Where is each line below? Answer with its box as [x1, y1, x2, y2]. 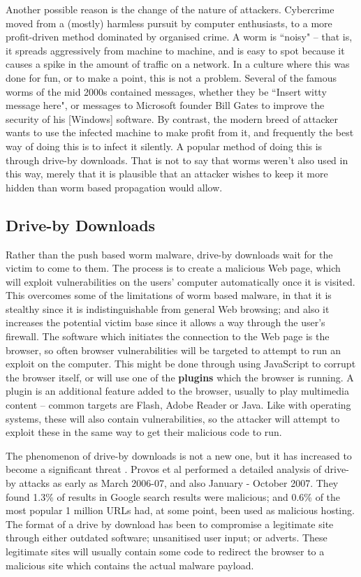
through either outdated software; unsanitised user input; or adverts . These [6, 530, 327, 545]
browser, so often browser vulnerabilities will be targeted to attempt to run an [6, 342, 341, 357]
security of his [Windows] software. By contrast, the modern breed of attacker [6, 111, 339, 126]
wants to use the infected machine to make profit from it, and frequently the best [6, 125, 354, 140]
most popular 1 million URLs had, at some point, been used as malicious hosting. [6, 503, 355, 518]
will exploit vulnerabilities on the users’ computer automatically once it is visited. [6, 274, 355, 288]
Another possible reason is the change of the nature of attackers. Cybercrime [6, 2, 334, 16]
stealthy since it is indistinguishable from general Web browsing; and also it [6, 301, 330, 316]
